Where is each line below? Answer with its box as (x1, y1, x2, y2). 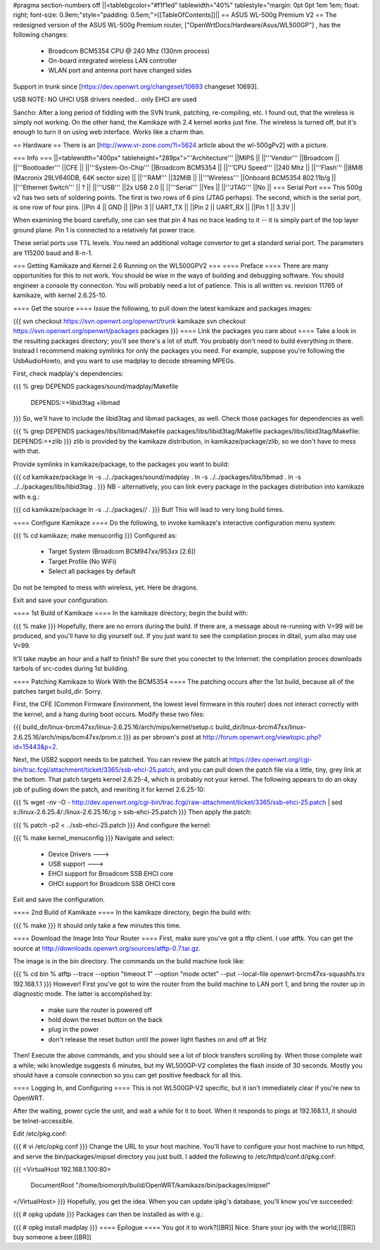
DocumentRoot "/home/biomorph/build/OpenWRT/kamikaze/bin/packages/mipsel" (30, 1181, 271, 1189)
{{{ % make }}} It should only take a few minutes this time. (13, 921, 182, 930)
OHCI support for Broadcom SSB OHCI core (48, 879, 176, 887)
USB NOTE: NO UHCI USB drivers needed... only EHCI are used (13, 95, 197, 104)
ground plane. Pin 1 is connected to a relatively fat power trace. (13, 225, 196, 234)
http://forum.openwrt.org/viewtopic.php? (203, 732, 322, 741)
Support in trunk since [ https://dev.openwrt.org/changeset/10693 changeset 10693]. (13, 82, 259, 91)
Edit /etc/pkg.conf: (13, 1129, 68, 1137)
